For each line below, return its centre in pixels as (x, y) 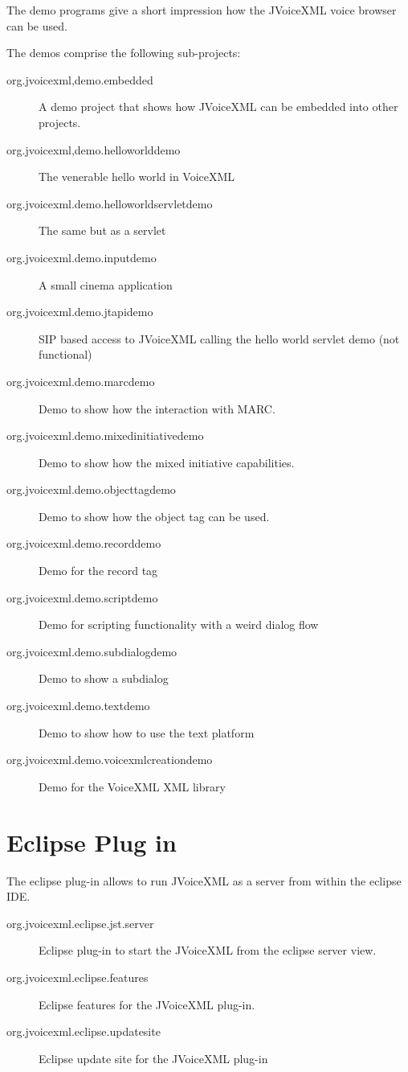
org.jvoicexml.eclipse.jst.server (80, 923)
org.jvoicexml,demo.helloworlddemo (94, 149)
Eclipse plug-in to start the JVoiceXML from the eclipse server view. (208, 950)
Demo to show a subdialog (104, 678)
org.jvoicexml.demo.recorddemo (84, 543)
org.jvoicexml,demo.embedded (80, 79)
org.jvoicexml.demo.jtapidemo (80, 312)
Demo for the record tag (98, 571)
